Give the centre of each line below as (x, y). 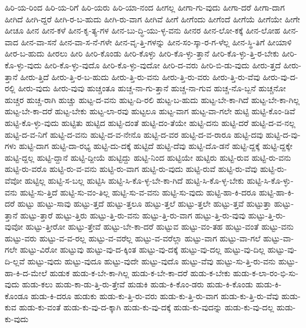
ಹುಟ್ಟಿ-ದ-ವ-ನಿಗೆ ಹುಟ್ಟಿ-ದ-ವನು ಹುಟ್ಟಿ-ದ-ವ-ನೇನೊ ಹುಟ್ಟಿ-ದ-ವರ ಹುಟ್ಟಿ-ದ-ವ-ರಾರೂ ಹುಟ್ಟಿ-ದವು (134, 134)
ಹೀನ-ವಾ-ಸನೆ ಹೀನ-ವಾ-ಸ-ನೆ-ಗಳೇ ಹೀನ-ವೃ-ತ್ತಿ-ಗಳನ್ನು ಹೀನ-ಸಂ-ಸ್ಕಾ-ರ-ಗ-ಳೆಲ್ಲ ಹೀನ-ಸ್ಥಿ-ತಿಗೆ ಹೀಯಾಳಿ (156, 42)
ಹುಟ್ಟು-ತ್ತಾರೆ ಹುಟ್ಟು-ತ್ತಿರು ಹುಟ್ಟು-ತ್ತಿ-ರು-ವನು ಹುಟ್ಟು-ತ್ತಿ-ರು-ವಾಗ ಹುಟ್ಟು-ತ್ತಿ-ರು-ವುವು (133, 215)
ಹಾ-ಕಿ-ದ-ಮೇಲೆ (26, 272)
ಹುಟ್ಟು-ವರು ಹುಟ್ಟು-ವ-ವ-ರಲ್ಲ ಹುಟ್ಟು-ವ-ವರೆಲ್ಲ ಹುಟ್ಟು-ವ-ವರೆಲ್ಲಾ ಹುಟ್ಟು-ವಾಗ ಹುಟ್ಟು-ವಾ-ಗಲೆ (133, 238)
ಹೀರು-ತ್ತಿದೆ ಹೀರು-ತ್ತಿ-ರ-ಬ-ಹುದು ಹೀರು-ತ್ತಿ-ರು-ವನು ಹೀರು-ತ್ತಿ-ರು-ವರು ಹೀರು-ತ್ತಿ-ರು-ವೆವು (140, 76)
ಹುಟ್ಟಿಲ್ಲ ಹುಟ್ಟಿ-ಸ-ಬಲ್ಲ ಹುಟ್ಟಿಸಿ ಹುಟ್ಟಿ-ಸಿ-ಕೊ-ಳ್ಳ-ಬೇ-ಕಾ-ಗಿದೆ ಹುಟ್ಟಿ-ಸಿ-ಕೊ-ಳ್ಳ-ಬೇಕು (134, 180)
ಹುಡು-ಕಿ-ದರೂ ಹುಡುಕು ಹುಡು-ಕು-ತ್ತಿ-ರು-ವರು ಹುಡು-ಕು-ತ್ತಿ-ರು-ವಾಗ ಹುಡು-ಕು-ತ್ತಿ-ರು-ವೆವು (155, 295)
